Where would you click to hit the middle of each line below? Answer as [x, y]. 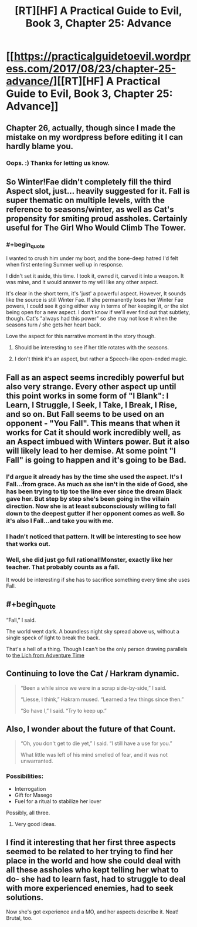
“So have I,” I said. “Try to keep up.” [63, 710]
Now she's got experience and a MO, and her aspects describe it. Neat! [92, 912]
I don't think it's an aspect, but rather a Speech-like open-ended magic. [101, 359]
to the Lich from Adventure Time [45, 655]
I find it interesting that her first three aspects [91, 843]
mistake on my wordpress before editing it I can [95, 137]
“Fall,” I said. [21, 620]
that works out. [28, 544]
